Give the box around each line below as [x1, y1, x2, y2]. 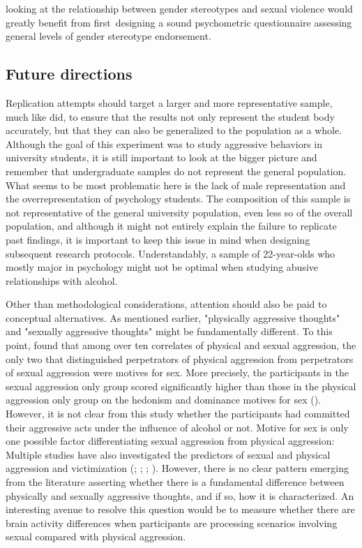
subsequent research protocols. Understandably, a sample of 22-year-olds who [6, 246, 335, 260]
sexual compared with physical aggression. [6, 529, 186, 544]
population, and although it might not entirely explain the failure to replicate [6, 219, 337, 233]
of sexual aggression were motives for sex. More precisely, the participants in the [6, 365, 349, 380]
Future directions [6, 63, 133, 84]
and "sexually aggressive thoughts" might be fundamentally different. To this [6, 324, 333, 339]
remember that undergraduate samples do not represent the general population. [6, 163, 347, 178]
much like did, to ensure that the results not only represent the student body [6, 109, 335, 124]
